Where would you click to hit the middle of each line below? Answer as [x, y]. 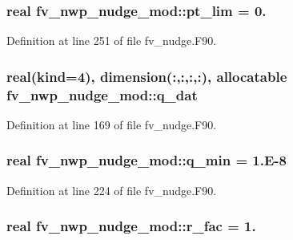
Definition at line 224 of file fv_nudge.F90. [112, 190]
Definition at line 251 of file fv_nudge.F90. [112, 41]
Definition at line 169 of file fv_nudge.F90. [112, 124]
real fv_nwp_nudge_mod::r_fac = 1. [131, 226]
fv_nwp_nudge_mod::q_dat [102, 94]
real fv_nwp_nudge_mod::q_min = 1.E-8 [146, 160]
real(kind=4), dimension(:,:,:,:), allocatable [147, 76]
